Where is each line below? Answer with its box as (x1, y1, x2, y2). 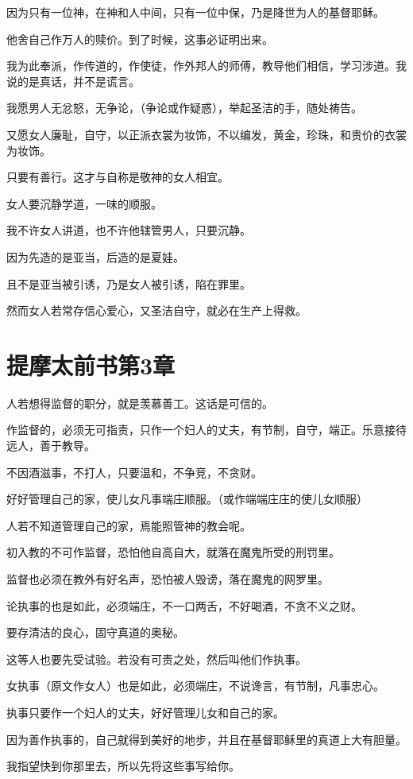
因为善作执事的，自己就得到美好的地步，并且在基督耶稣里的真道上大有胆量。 (6, 731, 407, 747)
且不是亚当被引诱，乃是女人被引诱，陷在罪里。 (6, 275, 251, 292)
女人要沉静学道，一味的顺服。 (6, 195, 162, 211)
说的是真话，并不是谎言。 (6, 72, 140, 89)
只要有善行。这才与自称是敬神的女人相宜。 (6, 169, 229, 185)
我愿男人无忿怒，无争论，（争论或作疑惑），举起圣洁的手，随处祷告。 (6, 99, 362, 116)
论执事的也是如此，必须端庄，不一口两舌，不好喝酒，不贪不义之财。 (6, 597, 362, 614)
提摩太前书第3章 (6, 348, 176, 381)
